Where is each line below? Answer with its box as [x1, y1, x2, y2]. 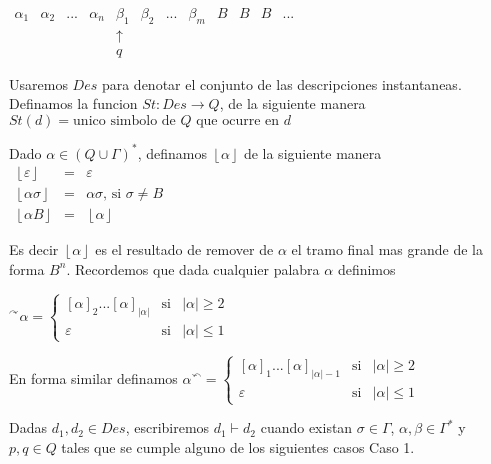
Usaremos [9, 73, 68, 94]
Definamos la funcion [9, 93, 138, 114]
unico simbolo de [73, 114, 176, 129]
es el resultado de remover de [95, 239, 274, 260]
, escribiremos [125, 417, 210, 438]
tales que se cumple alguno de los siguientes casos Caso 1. [61, 436, 415, 457]
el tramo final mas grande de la [291, 239, 483, 260]
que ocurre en [196, 114, 280, 129]
